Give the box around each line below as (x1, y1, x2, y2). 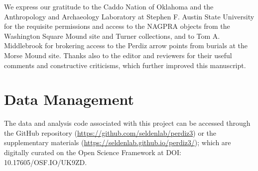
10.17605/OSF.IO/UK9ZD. (4, 157, 87, 167)
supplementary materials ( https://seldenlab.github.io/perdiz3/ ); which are (4, 137, 231, 148)
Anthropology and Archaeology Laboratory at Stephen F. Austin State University (4, 11, 255, 21)
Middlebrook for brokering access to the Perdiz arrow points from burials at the (4, 40, 248, 51)
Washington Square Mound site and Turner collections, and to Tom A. (4, 30, 220, 41)
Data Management (4, 89, 134, 109)
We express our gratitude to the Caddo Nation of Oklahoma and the (4, 1, 214, 11)
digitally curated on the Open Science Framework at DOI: (4, 147, 181, 158)
